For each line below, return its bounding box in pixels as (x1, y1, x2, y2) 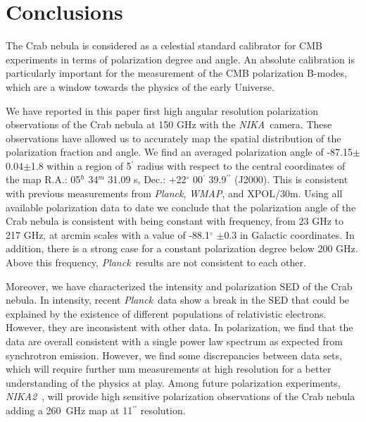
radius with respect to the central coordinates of (137, 158, 346, 173)
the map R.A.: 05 (6, 172, 81, 187)
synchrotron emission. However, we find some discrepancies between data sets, (6, 347, 342, 362)
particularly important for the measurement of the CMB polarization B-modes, (6, 66, 347, 80)
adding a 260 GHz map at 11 (6, 402, 133, 417)
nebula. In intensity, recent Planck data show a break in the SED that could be (6, 292, 350, 307)
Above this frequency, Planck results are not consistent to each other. (6, 255, 306, 270)
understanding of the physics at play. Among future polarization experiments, (6, 375, 341, 390)
